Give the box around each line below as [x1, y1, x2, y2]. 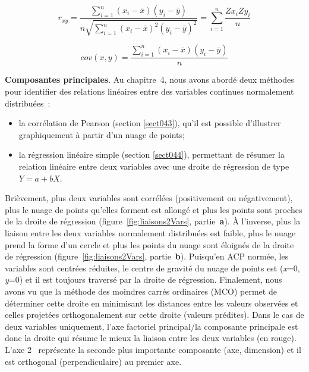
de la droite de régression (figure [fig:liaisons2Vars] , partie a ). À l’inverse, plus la [5, 215, 301, 227]
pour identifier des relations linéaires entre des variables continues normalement [5, 85, 294, 98]
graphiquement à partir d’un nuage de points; [18, 128, 185, 140]
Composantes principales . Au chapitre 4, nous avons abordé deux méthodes [5, 73, 294, 86]
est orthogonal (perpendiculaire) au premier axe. [5, 355, 182, 367]
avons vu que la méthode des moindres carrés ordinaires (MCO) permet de [5, 285, 277, 297]
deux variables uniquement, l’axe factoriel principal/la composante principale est [5, 320, 298, 332]
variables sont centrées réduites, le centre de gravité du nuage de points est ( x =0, [5, 261, 300, 274]
